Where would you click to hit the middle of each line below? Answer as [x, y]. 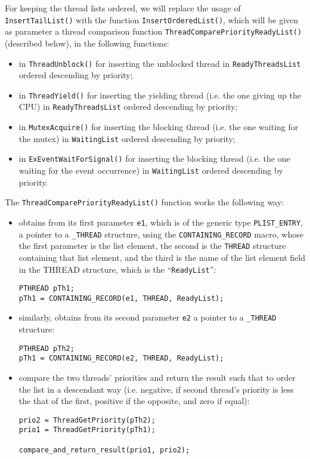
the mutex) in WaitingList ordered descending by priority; [127, 138]
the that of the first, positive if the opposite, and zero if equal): [134, 401]
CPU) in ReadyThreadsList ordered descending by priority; [128, 107]
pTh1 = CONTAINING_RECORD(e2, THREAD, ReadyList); [121, 358]
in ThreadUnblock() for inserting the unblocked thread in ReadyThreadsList [160, 63]
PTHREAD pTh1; [46, 289]
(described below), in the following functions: [87, 43]
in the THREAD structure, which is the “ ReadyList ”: [117, 269]
